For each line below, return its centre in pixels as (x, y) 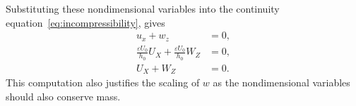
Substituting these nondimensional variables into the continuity (143, 8)
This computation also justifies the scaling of (103, 82)
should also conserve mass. (63, 96)
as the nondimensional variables (281, 82)
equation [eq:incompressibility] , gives (85, 22)
